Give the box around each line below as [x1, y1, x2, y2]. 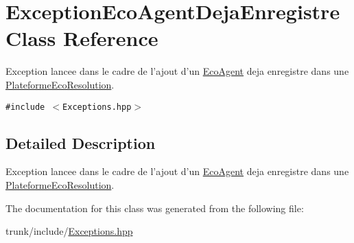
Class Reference [5, 24, 158, 52]
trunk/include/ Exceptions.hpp [5, 224, 133, 238]
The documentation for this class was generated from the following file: [5, 200, 304, 215]
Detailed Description [5, 132, 156, 153]
